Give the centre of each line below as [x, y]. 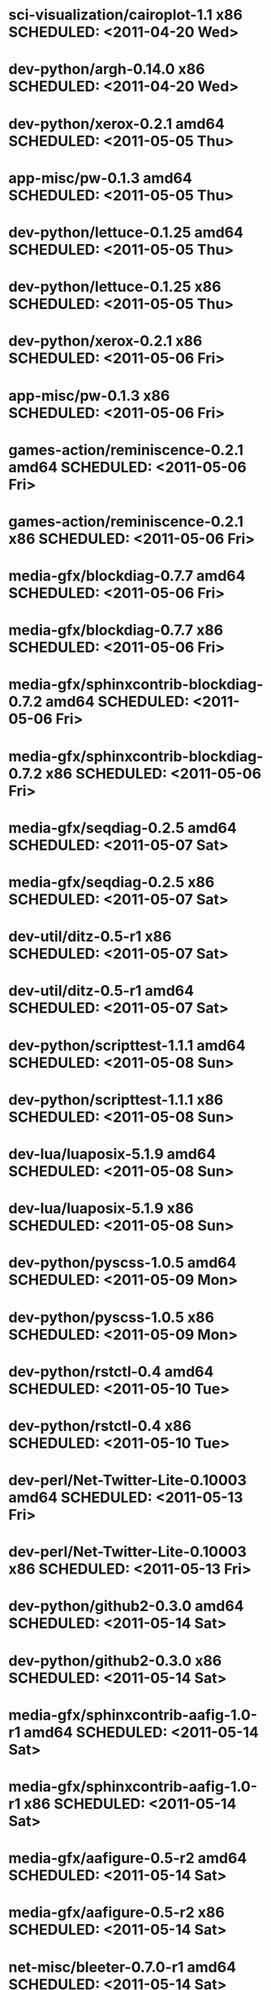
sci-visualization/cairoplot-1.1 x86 [126, 15]
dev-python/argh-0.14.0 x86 [107, 69]
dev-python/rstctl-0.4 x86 [100, 1426]
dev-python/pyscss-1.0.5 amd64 [123, 1263]
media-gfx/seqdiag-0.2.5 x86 [112, 882]
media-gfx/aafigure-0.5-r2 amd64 [128, 1858]
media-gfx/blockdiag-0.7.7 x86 [116, 630]
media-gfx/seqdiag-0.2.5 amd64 [123, 827]
